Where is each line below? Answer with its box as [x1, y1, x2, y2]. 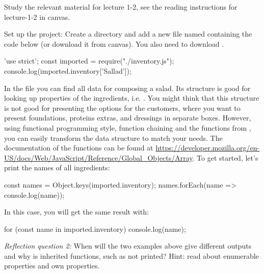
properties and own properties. [4, 260, 100, 271]
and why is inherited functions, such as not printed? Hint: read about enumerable [4, 250, 259, 261]
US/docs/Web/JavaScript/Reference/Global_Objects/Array [4, 152, 193, 163]
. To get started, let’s [192, 152, 258, 163]
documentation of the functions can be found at [4, 142, 153, 153]
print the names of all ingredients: [4, 162, 110, 173]
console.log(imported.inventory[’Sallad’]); [4, 65, 131, 76]
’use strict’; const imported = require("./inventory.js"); [4, 55, 174, 66]
